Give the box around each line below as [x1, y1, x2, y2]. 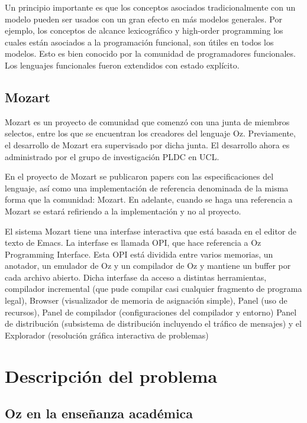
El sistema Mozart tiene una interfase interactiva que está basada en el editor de [5, 224, 297, 237]
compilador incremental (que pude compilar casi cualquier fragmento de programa [5, 282, 302, 295]
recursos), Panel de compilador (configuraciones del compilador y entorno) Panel [5, 305, 297, 318]
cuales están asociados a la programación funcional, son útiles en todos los [5, 35, 274, 48]
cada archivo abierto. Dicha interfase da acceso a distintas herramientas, [5, 271, 267, 283]
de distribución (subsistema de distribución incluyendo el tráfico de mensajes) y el [5, 317, 302, 330]
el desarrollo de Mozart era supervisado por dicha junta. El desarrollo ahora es [5, 138, 290, 151]
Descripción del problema [5, 363, 218, 388]
